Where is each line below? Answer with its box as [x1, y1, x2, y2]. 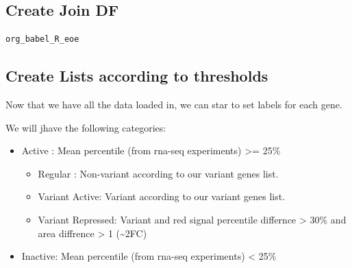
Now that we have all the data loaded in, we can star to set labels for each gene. [5, 97, 342, 111]
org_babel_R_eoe [5, 34, 79, 45]
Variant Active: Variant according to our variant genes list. [38, 189, 286, 204]
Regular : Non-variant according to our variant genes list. [38, 166, 279, 180]
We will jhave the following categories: [5, 120, 166, 134]
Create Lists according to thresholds [5, 65, 268, 86]
